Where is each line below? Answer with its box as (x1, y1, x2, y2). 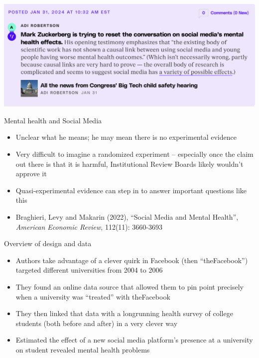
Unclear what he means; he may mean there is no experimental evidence (15, 132, 237, 142)
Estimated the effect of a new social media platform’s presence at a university (15, 335, 253, 345)
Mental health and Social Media (4, 115, 102, 125)
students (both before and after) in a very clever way (15, 318, 178, 328)
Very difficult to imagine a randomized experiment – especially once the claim (15, 149, 254, 159)
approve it (15, 168, 47, 179)
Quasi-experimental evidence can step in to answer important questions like (15, 185, 247, 195)
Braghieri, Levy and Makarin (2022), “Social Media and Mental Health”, (15, 211, 239, 222)
